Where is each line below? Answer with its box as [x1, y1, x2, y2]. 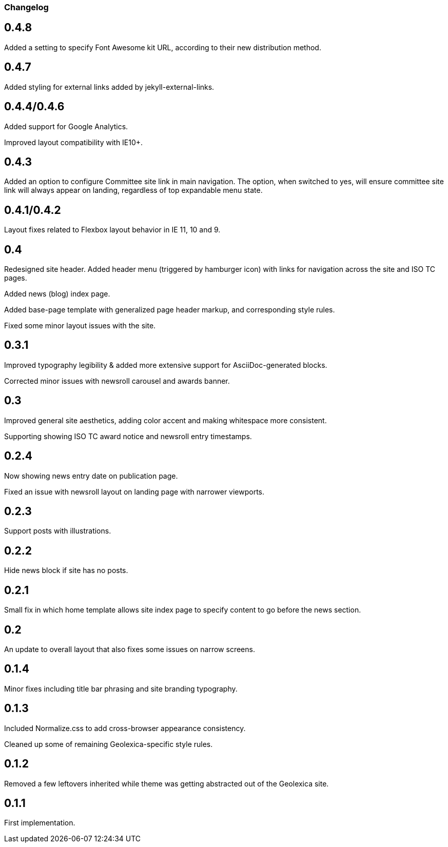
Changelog [4, 2, 49, 12]
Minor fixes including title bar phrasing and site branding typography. [4, 684, 238, 693]
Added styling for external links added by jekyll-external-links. [4, 82, 215, 91]
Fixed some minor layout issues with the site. [4, 321, 156, 330]
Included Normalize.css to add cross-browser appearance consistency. [4, 723, 246, 733]
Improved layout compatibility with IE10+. [4, 137, 143, 147]
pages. [4, 273, 27, 283]
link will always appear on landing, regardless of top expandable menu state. [4, 186, 263, 195]
